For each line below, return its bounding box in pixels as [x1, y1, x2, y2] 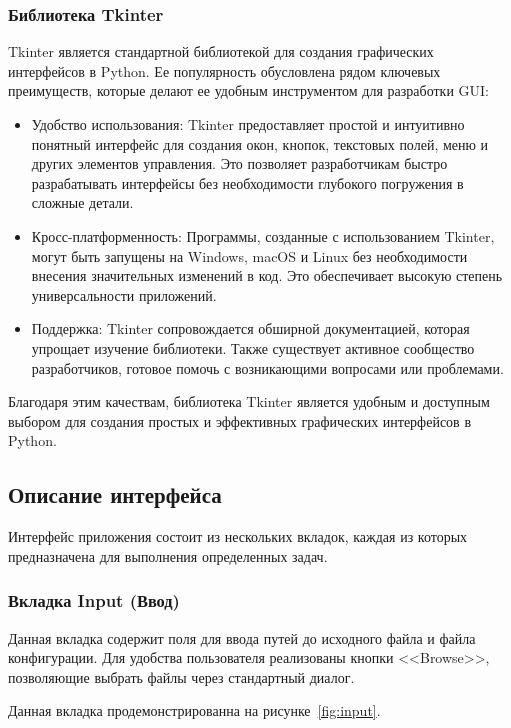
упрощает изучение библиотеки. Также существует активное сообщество [31, 337, 475, 358]
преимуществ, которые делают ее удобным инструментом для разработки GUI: [8, 80, 489, 101]
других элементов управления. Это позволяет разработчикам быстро [31, 153, 448, 174]
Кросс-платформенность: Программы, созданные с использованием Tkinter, [31, 225, 495, 246]
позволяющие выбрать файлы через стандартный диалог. [8, 666, 355, 687]
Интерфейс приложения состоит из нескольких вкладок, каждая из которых [8, 526, 468, 547]
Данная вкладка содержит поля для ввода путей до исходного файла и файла [8, 627, 476, 648]
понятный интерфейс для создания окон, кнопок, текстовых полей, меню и [31, 133, 489, 154]
